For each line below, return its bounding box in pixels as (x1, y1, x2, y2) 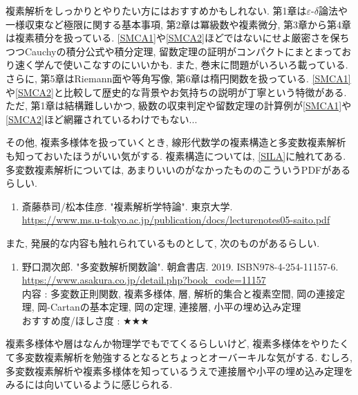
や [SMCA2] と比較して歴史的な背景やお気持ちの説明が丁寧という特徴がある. (6, 84, 347, 99)
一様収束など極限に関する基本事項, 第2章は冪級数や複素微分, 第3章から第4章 (6, 17, 352, 31)
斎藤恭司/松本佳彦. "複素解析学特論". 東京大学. (21, 199, 233, 213)
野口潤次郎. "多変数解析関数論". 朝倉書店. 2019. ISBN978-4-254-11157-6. (21, 259, 339, 273)
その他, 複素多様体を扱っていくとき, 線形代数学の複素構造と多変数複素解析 (6, 135, 346, 149)
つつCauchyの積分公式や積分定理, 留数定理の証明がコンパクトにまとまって (6, 44, 342, 58)
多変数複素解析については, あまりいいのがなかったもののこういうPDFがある (6, 162, 351, 176)
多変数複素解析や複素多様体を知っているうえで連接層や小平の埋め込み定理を (6, 363, 353, 378)
